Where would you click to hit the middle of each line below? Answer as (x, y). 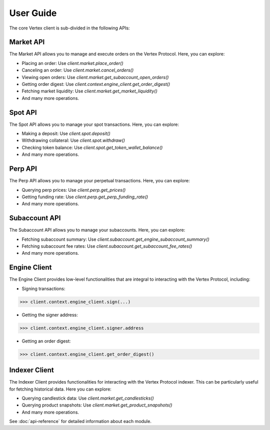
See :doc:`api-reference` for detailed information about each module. (80, 422)
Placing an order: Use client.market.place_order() (72, 63)
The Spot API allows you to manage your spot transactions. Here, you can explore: (94, 124)
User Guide (33, 13)
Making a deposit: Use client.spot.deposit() (66, 134)
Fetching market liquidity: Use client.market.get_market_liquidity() (89, 91)
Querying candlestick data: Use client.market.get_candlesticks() (88, 398)
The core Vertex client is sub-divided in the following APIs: (69, 28)
